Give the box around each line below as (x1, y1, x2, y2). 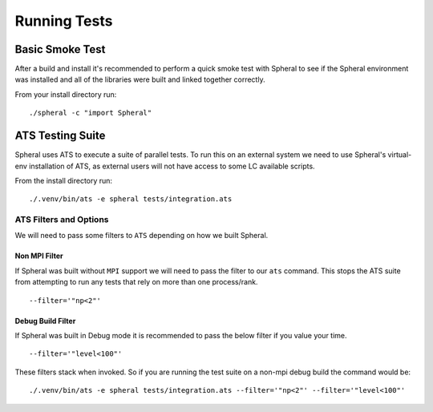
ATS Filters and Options (14, 214, 109, 225)
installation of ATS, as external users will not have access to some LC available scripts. (29, 161, 316, 171)
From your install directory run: (14, 89, 117, 99)
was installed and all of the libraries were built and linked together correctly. (14, 75, 265, 84)
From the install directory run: (14, 176, 112, 185)
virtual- (387, 150, 412, 160)
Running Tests (14, 12, 113, 30)
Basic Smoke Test (14, 42, 106, 56)
